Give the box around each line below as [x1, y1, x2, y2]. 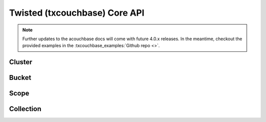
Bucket [9, 73, 32, 82]
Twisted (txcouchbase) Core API [9, 7, 145, 18]
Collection [9, 105, 41, 113]
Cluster [9, 58, 33, 66]
